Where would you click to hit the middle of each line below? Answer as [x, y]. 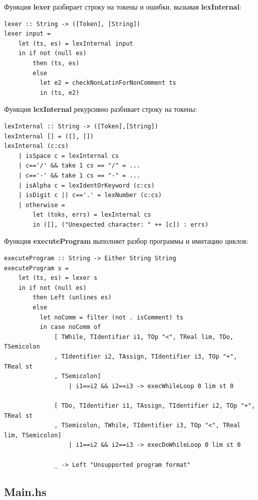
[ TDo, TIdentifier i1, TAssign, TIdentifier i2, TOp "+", [155, 405]
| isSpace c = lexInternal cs [69, 156]
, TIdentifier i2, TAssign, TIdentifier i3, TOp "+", [146, 357]
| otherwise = [42, 205]
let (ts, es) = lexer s [58, 278]
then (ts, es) [56, 63]
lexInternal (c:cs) [36, 146]
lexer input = [28, 34]
